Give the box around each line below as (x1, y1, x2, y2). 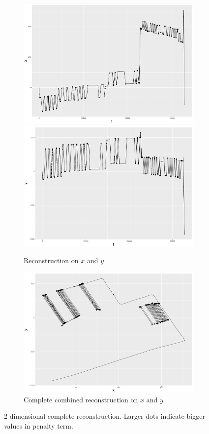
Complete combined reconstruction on (24, 394, 138, 404)
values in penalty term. (4, 420, 73, 431)
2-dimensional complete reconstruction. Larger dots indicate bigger (4, 411, 205, 421)
